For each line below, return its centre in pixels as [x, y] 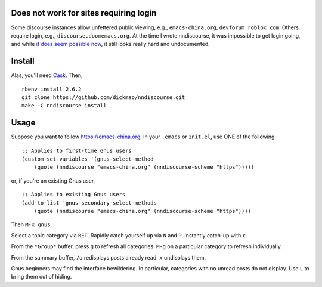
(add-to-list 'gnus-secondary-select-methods [89, 203]
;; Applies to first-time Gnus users [77, 150]
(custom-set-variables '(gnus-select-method [88, 159]
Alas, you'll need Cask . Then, [47, 75]
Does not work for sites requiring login [84, 13]
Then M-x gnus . [32, 224]
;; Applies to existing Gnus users [74, 195]
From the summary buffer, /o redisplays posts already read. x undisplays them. [108, 257]
